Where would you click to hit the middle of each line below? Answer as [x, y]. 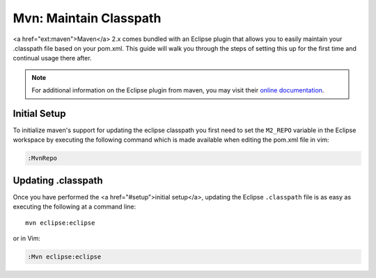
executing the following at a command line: [75, 207]
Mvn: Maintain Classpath [87, 18]
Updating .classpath [58, 180]
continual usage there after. [52, 58]
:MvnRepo [42, 158]
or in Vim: [27, 238]
